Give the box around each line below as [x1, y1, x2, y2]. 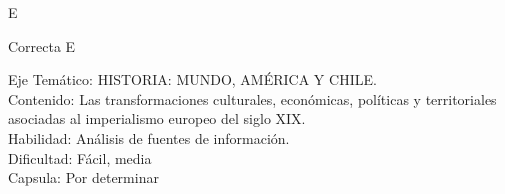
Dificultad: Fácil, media [8, 147, 152, 168]
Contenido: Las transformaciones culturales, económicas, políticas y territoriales [8, 88, 497, 109]
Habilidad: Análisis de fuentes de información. [8, 127, 290, 148]
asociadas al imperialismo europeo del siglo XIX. [8, 108, 306, 129]
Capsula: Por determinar [8, 167, 159, 188]
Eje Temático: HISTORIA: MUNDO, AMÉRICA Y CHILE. [8, 69, 377, 90]
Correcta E [8, 35, 76, 56]
